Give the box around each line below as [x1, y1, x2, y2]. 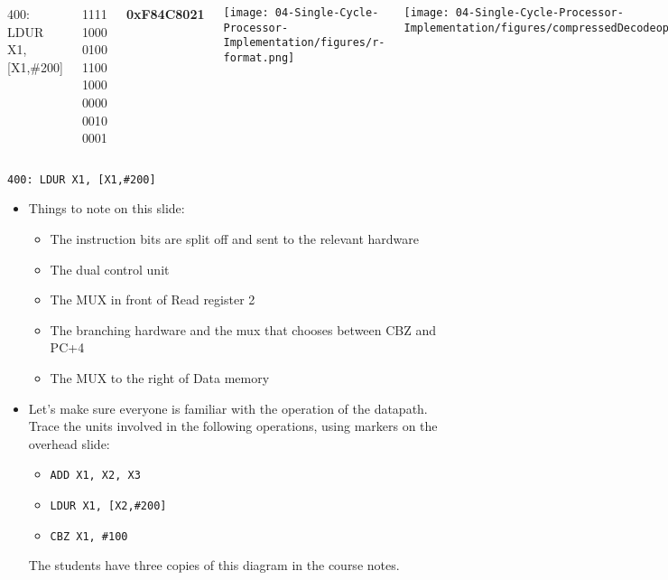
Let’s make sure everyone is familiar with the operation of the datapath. [28, 398, 428, 417]
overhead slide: [28, 434, 110, 453]
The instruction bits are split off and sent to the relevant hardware [50, 229, 420, 248]
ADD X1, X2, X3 [50, 469, 141, 482]
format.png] [223, 51, 295, 64]
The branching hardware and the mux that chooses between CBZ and [50, 320, 437, 339]
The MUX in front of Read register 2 [50, 290, 255, 309]
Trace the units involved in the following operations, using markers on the [28, 416, 438, 435]
